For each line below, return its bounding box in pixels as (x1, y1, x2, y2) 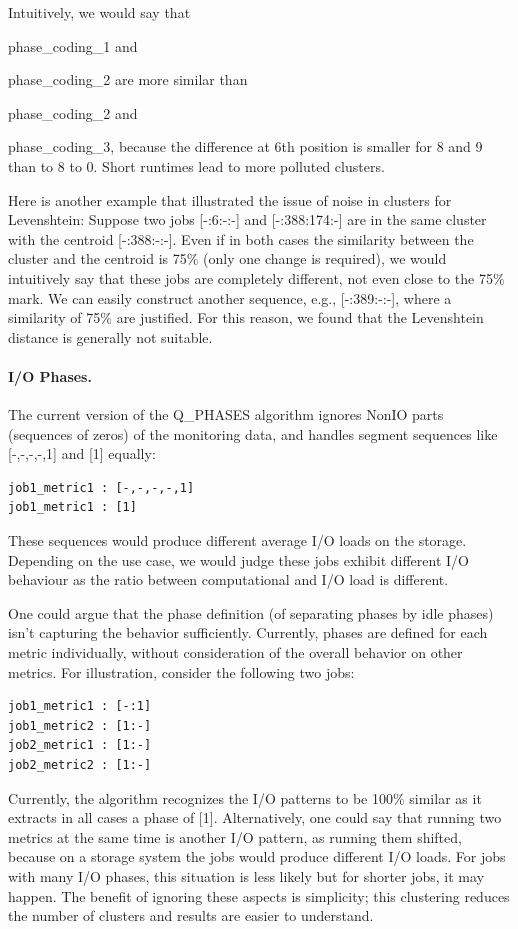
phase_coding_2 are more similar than (8, 69, 248, 90)
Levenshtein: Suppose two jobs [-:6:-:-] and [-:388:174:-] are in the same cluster (8, 209, 487, 230)
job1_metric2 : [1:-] (8, 718, 152, 733)
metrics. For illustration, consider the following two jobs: (8, 661, 355, 682)
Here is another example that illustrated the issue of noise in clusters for (8, 189, 452, 210)
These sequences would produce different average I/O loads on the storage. (8, 530, 467, 551)
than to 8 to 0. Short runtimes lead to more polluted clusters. (8, 155, 385, 176)
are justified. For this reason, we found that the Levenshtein (116, 307, 484, 328)
